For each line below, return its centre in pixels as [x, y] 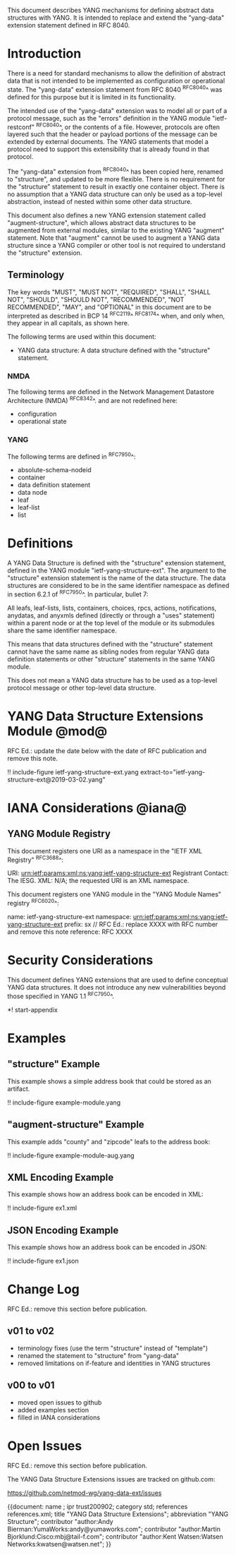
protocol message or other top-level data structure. [82, 688]
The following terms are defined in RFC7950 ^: [72, 456]
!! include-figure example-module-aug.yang [71, 1155]
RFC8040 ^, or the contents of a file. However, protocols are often [128, 126]
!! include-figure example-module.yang [64, 1102]
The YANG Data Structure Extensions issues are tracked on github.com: [111, 1479]
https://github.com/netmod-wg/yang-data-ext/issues [85, 1493]
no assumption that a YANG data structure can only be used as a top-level [115, 194]
